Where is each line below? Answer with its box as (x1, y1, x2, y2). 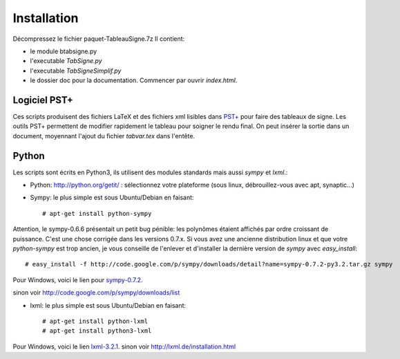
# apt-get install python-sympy (42, 210, 152, 217)
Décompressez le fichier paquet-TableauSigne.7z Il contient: (12, 35, 185, 43)
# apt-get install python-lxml (42, 317, 149, 325)
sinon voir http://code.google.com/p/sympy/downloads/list (12, 288, 180, 297)
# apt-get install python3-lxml (42, 327, 152, 335)
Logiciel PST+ (12, 94, 74, 106)
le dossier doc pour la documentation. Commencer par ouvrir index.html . (30, 76, 238, 84)
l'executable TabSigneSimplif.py (30, 66, 122, 75)
